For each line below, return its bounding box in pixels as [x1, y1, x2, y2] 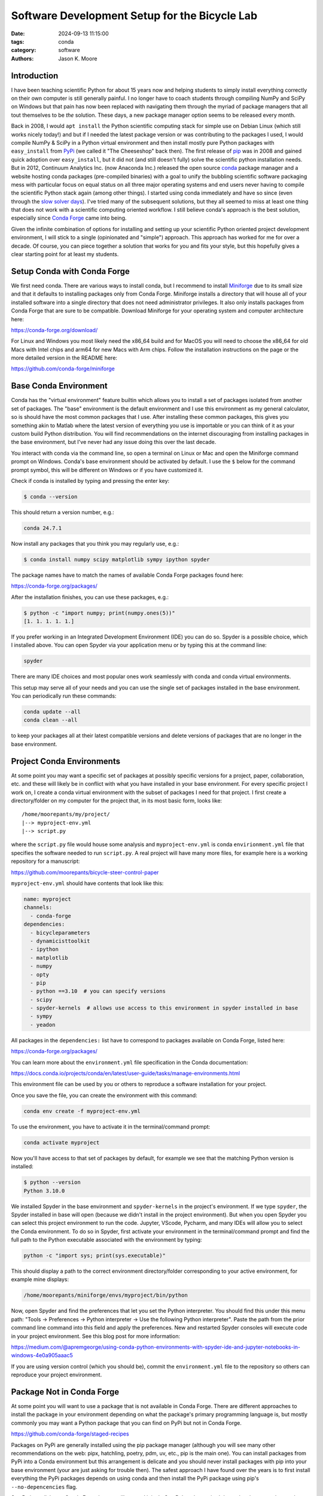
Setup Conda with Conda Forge [11, 266, 130, 276]
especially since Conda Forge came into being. [11, 214, 127, 221]
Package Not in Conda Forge [11, 1386, 120, 1397]
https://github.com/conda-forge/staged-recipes [11, 1430, 129, 1437]
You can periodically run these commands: [11, 692, 117, 700]
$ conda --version [23, 493, 78, 500]
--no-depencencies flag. [11, 1483, 78, 1490]
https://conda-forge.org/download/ [11, 326, 98, 333]
